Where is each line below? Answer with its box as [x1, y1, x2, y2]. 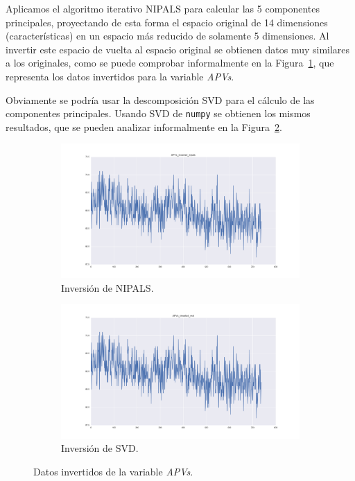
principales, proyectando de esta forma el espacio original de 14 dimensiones [6, 15, 328, 29]
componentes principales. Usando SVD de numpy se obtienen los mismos [6, 106, 311, 121]
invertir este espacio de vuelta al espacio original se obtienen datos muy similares [6, 42, 350, 56]
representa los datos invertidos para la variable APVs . [6, 69, 234, 83]
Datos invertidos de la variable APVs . [33, 464, 193, 478]
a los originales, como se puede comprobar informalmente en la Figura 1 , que [6, 55, 334, 70]
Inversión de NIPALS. [61, 280, 154, 295]
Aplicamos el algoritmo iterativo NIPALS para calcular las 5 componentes [6, 1, 320, 15]
